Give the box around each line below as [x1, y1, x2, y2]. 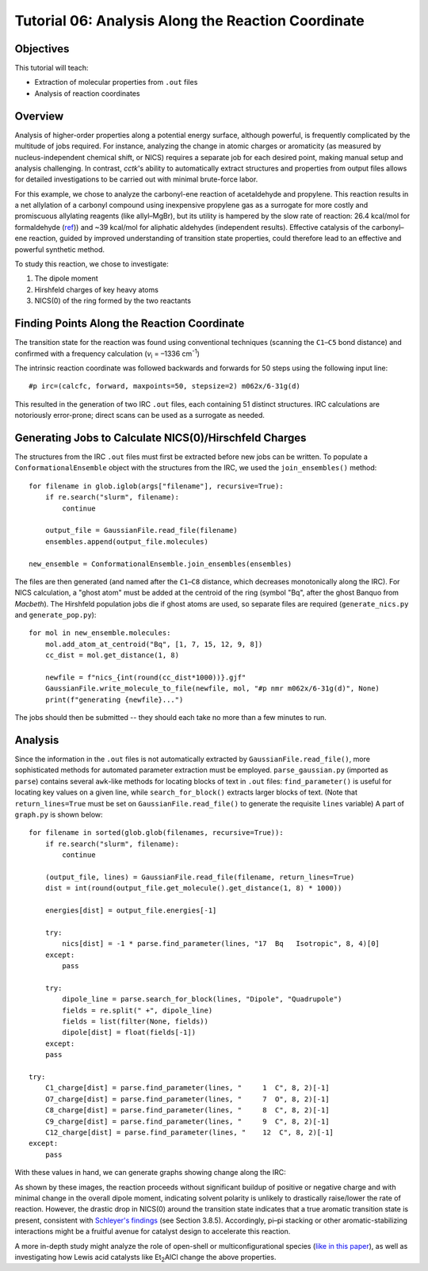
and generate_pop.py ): [14, 611, 97, 620]
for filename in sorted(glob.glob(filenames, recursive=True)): [29, 829, 285, 837]
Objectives [14, 42, 70, 56]
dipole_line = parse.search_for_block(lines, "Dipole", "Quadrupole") [62, 995, 342, 1004]
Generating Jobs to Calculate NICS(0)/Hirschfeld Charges [14, 431, 307, 444]
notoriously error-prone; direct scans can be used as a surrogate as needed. [14, 411, 266, 420]
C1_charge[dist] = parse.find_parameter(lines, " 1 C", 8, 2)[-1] [44, 1083, 330, 1093]
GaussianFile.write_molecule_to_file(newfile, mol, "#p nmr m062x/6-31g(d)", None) [44, 684, 380, 693]
